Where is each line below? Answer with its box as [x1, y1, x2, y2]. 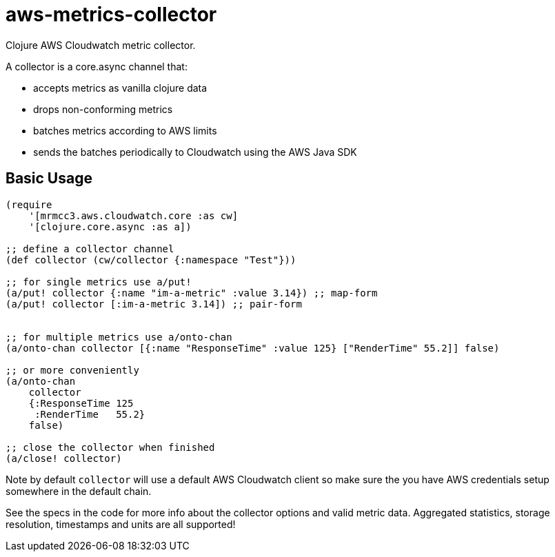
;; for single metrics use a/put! [6, 276, 192, 287]
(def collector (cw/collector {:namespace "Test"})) [6, 254, 296, 265]
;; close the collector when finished [6, 441, 215, 453]
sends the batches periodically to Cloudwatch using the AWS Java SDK [33, 145, 357, 158]
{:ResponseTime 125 [28, 397, 134, 409]
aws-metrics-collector [6, 3, 217, 26]
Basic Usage [6, 170, 92, 188]
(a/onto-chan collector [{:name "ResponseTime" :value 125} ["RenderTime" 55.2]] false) [6, 342, 500, 354]
